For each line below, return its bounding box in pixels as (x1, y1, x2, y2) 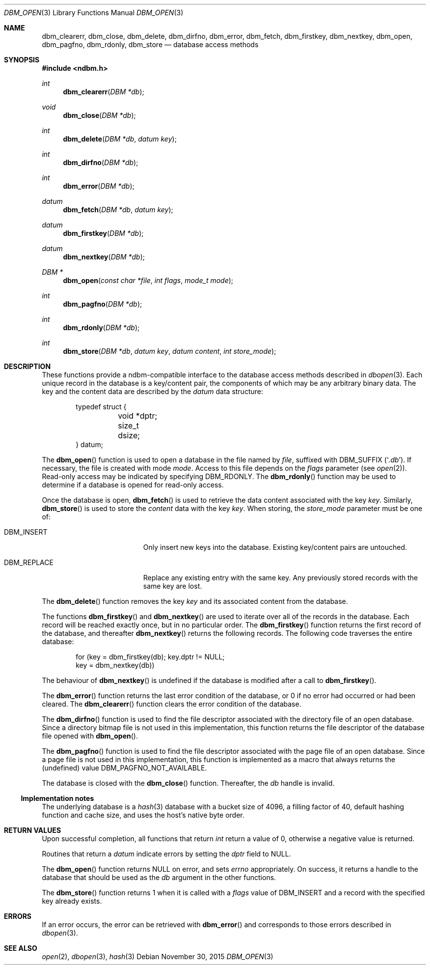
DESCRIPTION (4, 362, 51, 370)
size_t (118, 421, 139, 430)
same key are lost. (143, 582, 202, 590)
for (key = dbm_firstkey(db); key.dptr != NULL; (76, 653, 225, 661)
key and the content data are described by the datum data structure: (42, 387, 263, 396)
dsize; (118, 430, 140, 440)
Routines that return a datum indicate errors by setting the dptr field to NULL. (42, 850, 291, 858)
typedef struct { (76, 402, 127, 411)
